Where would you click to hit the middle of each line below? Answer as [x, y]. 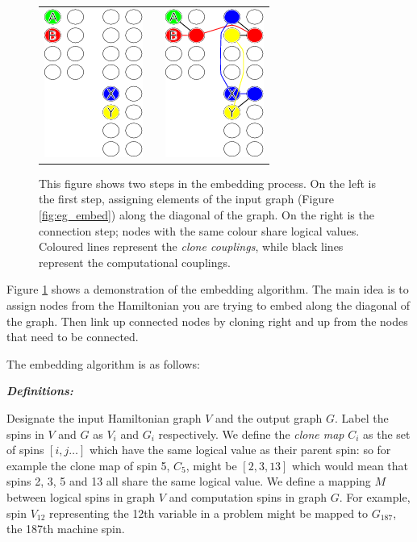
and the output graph [269, 417]
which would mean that [350, 465]
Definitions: [40, 391]
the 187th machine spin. [66, 529]
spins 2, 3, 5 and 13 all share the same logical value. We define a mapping [189, 481]
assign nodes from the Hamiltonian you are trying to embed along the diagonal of [208, 305]
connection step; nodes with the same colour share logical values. [199, 230]
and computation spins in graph [248, 496]
